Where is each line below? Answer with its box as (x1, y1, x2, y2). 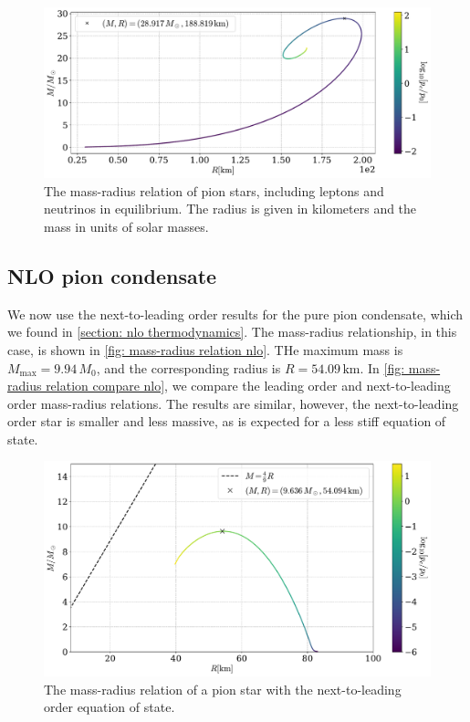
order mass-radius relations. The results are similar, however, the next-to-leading (7, 393, 459, 413)
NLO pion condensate (7, 261, 217, 289)
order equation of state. (44, 697, 175, 717)
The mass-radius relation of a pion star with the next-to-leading (44, 679, 402, 698)
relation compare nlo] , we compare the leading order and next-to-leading (46, 376, 451, 395)
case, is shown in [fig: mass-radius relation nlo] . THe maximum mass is (7, 340, 403, 359)
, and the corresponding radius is (96, 358, 281, 377)
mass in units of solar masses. (44, 216, 209, 235)
